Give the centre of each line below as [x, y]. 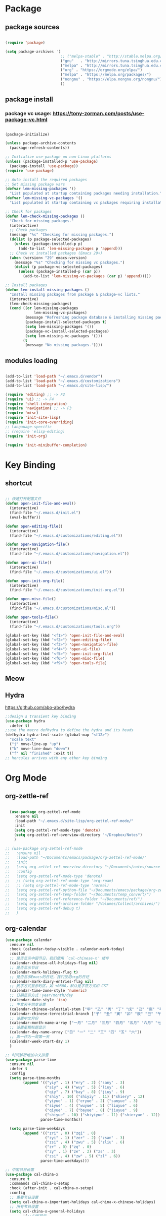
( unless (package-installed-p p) [48, 244]
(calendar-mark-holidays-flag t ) [44, 972]
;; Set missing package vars [35, 184]
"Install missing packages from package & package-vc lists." [75, 294]
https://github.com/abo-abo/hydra [40, 707]
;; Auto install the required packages [46, 180]
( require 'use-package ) [30, 171]
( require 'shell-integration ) [36, 404]
